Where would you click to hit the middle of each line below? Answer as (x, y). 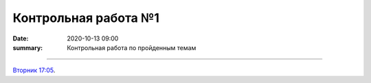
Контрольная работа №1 (86, 18)
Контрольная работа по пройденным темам (132, 47)
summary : (28, 47)
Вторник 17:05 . (34, 70)
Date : (21, 38)
